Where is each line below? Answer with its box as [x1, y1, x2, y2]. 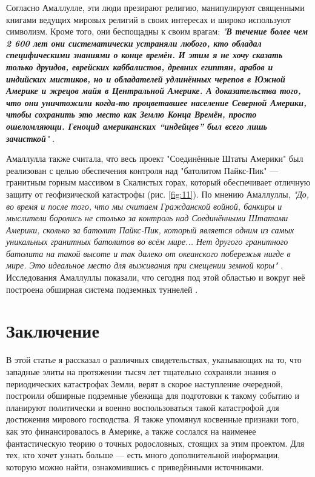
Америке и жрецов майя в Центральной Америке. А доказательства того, [6, 84, 301, 97]
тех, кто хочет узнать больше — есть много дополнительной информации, [6, 449, 280, 461]
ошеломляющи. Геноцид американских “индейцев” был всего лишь [6, 119, 268, 132]
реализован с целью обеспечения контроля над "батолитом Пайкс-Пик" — [6, 164, 279, 176]
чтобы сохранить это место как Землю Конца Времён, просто [6, 108, 257, 121]
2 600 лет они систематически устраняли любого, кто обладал [6, 36, 262, 49]
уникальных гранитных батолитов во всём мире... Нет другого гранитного [6, 235, 288, 248]
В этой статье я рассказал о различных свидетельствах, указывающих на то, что [6, 353, 302, 366]
